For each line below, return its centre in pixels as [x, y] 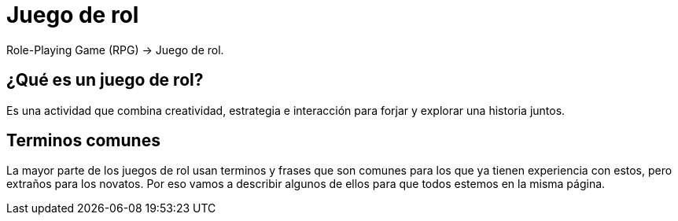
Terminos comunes [83, 141]
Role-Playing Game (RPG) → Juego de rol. [115, 50]
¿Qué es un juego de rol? [105, 80]
